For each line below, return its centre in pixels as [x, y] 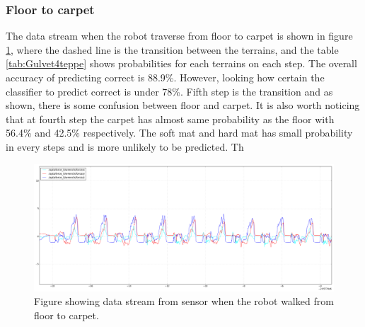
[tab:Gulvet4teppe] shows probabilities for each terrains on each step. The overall [181, 63]
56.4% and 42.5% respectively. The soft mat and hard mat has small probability [179, 133]
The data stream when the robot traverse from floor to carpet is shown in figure [179, 36]
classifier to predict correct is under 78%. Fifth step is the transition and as [169, 91]
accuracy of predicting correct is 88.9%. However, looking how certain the [165, 77]
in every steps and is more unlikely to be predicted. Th [125, 146]
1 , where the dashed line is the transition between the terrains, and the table [172, 49]
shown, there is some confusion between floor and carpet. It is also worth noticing [183, 105]
